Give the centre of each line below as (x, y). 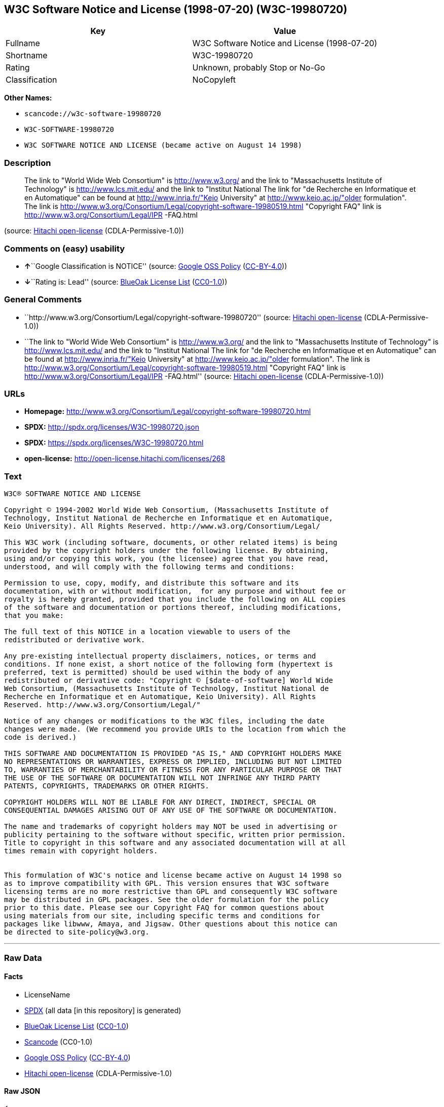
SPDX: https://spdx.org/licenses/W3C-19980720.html (114, 443)
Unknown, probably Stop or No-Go (259, 68)
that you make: (34, 616)
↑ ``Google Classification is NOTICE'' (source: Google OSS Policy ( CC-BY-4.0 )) (156, 266)
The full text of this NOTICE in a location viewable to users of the (147, 632)
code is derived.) (41, 737)
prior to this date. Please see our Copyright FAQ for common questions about (164, 908)
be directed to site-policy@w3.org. (77, 932)
